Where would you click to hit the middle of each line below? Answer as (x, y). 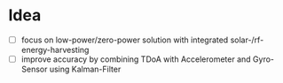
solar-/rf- (247, 40)
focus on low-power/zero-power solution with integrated (125, 40)
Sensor (34, 69)
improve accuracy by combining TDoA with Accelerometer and (136, 59)
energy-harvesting (55, 50)
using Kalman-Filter (85, 69)
